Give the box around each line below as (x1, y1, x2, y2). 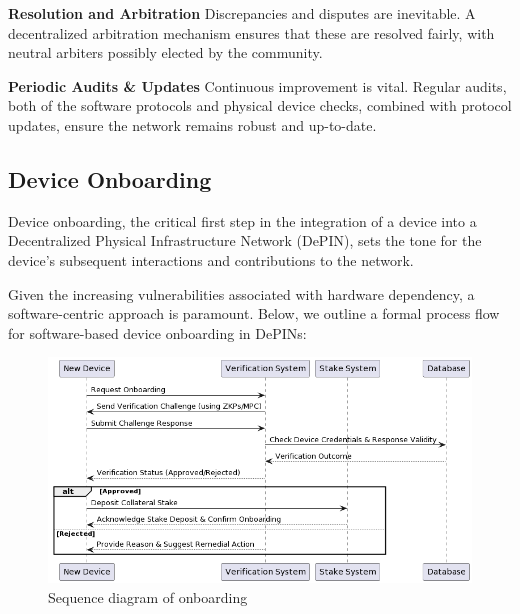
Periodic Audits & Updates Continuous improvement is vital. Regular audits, (8, 75, 507, 96)
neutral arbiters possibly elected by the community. (8, 42, 323, 63)
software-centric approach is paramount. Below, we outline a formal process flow (8, 303, 500, 324)
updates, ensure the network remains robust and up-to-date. (8, 114, 377, 135)
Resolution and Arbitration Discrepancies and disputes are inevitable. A (8, 3, 476, 23)
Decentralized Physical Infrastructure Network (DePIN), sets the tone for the (8, 230, 482, 251)
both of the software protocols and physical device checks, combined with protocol (8, 95, 512, 116)
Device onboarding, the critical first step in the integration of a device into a (8, 210, 477, 231)
